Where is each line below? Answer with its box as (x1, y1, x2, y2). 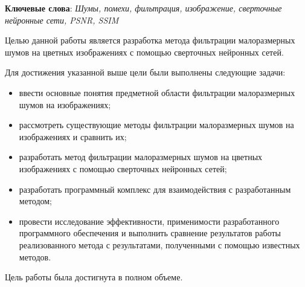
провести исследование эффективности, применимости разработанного (19, 214, 280, 227)
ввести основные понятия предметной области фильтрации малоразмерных (19, 86, 295, 98)
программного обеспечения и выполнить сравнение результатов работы (19, 227, 281, 239)
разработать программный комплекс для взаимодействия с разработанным (19, 182, 291, 195)
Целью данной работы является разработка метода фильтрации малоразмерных (5, 34, 295, 47)
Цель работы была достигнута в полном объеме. (5, 271, 183, 283)
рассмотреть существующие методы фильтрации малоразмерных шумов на (19, 118, 294, 131)
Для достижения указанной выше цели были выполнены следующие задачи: (5, 66, 286, 79)
